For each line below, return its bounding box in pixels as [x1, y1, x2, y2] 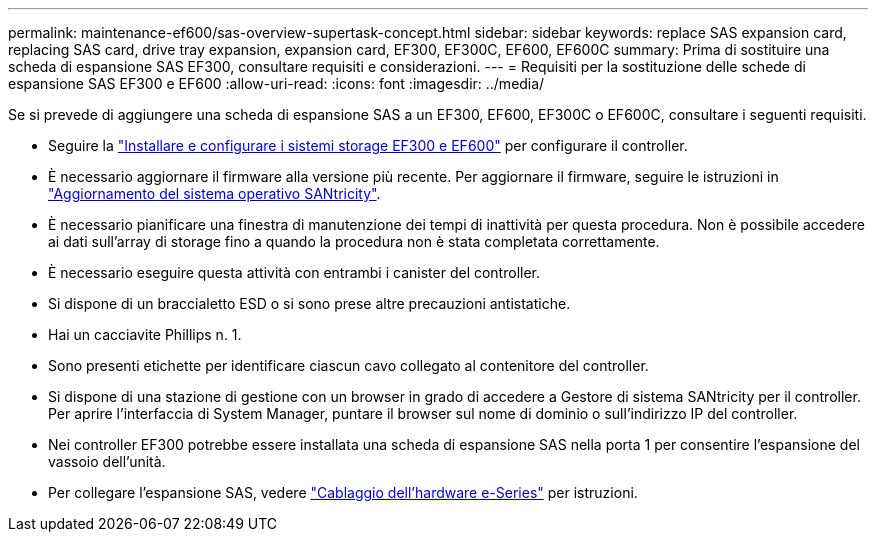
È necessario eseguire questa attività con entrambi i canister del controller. [48, 264, 541, 281]
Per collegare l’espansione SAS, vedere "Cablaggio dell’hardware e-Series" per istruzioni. [48, 484, 638, 501]
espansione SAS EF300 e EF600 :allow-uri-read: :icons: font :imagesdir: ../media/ [8, 75, 545, 92]
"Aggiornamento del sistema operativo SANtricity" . [48, 185, 381, 202]
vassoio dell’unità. [48, 453, 166, 470]
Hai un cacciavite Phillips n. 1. [48, 326, 242, 343]
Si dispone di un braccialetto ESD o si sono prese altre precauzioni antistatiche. [48, 295, 571, 312]
